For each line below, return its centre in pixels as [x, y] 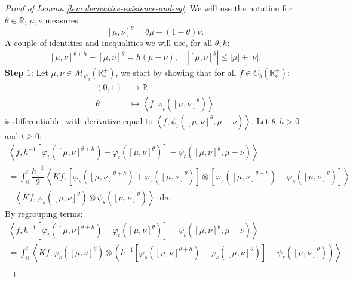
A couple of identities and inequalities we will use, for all [109, 42]
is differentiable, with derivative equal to [79, 120]
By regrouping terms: [44, 214]
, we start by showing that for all [176, 73]
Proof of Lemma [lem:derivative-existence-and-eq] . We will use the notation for [149, 8]
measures [62, 19]
